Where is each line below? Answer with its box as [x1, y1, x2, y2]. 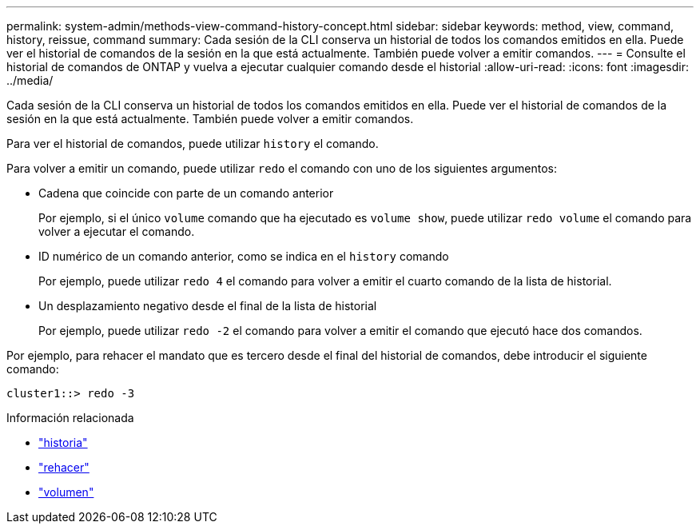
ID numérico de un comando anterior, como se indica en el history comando [38, 249, 449, 263]
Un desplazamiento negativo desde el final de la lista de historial [38, 299, 377, 313]
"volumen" [38, 485, 94, 499]
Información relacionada [6, 411, 134, 424]
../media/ [6, 74, 54, 87]
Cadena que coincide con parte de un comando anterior [38, 186, 334, 200]
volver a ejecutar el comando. [38, 225, 195, 238]
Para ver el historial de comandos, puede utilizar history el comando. [6, 137, 379, 150]
